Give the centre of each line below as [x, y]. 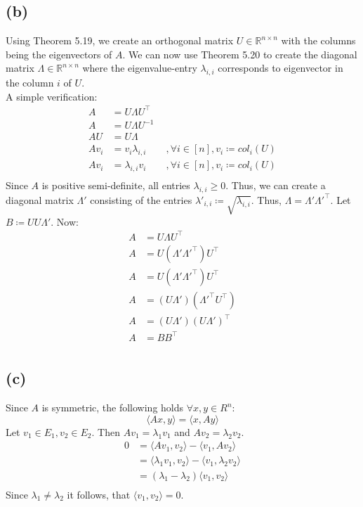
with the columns [318, 40]
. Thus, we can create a [276, 185]
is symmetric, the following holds [113, 407]
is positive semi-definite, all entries [116, 185]
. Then [106, 431]
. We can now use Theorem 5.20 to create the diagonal [240, 54]
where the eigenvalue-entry [140, 68]
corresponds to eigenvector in [280, 68]
